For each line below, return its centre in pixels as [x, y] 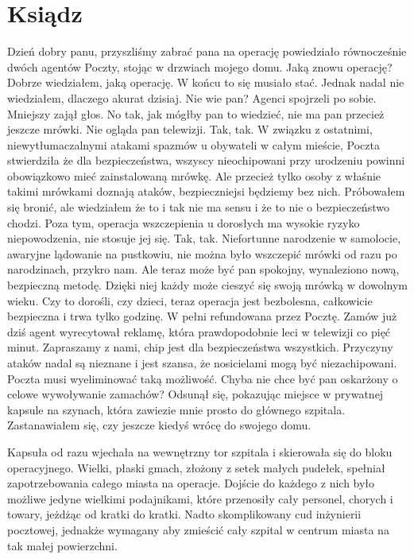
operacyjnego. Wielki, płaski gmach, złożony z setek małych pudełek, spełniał [196, 467]
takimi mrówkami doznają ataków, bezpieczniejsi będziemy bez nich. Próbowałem [206, 191]
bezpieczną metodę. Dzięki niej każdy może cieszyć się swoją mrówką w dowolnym [207, 285]
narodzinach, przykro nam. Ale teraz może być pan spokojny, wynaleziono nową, [203, 269]
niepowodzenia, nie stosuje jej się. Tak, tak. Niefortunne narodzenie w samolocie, [204, 238]
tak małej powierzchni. [62, 545]
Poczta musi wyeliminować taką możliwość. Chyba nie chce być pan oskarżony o [203, 378]
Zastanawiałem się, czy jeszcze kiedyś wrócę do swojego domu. [159, 425]
